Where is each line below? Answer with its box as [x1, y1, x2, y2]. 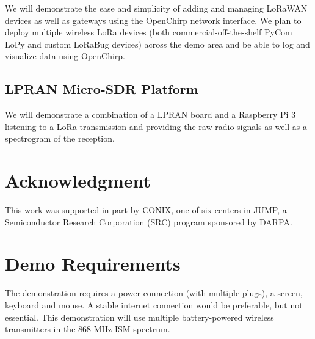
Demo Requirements [5, 251, 181, 276]
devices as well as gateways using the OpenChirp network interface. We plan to [5, 13, 302, 26]
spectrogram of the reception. [5, 132, 115, 145]
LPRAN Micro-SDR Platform [5, 79, 198, 98]
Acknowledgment [5, 168, 151, 193]
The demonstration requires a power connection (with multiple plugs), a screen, [5, 286, 303, 299]
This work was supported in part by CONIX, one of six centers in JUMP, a [5, 203, 287, 216]
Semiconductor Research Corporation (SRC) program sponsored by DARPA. [5, 215, 292, 228]
